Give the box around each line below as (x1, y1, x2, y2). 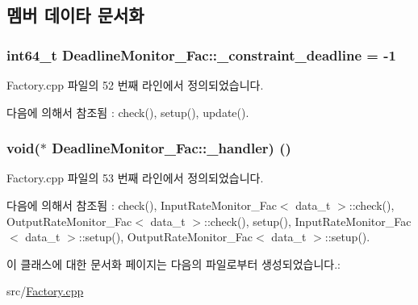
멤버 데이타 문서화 (6, 2, 144, 27)
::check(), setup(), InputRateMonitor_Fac (204, 212, 412, 229)
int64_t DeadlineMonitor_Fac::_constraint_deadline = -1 (6, 44, 396, 65)
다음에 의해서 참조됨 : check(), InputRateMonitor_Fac (6, 197, 277, 213)
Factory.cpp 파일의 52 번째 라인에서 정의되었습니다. (6, 77, 264, 93)
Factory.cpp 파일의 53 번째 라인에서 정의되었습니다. (6, 169, 264, 186)
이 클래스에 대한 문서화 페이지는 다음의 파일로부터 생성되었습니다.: (6, 255, 341, 272)
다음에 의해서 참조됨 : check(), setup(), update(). (6, 103, 249, 120)
